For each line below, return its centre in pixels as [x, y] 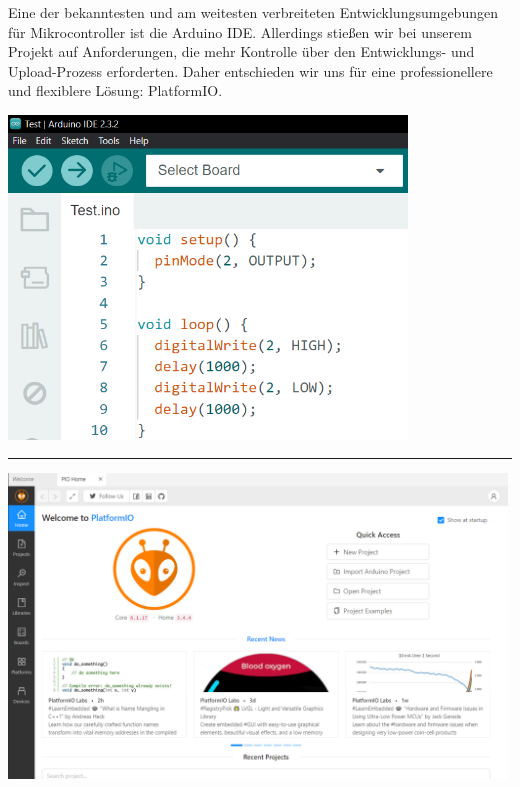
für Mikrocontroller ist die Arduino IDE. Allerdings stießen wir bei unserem [240, 31]
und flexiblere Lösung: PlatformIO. [115, 90]
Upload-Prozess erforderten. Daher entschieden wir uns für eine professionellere [250, 70]
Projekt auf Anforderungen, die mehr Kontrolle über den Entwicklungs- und [241, 51]
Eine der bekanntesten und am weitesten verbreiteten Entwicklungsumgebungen [253, 12]
